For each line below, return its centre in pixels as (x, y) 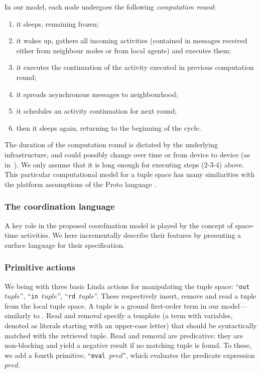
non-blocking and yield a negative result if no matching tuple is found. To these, (128, 345)
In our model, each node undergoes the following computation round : (110, 7)
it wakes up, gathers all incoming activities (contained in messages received (132, 40)
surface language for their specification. (65, 245)
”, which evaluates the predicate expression (189, 355)
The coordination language (60, 206)
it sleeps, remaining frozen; (57, 23)
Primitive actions (40, 267)
